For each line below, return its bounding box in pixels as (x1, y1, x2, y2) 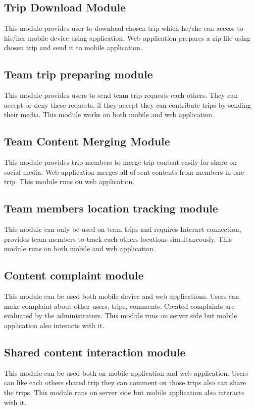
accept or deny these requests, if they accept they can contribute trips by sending (4, 99, 251, 110)
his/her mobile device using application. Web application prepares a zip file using (4, 32, 251, 43)
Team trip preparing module (4, 67, 153, 82)
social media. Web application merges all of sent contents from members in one (4, 166, 244, 177)
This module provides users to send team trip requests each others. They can (4, 90, 238, 100)
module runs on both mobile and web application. (4, 243, 155, 254)
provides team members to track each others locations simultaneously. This (4, 233, 232, 244)
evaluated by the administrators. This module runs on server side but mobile (4, 310, 237, 321)
